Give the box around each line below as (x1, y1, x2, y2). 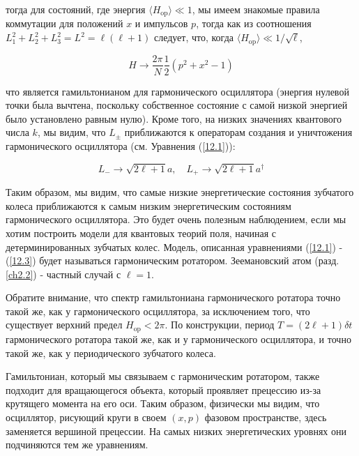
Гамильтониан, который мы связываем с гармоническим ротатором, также (6, 369, 320, 383)
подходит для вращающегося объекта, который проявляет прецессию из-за (6, 382, 321, 397)
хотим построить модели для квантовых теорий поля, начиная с (6, 225, 277, 240)
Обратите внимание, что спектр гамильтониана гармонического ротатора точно (6, 290, 341, 305)
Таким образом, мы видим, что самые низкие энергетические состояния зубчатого (6, 185, 354, 199)
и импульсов (135, 16, 188, 31)
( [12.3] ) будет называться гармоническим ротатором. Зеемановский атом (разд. (6, 253, 339, 268)
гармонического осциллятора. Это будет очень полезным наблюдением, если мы (6, 212, 346, 227)
